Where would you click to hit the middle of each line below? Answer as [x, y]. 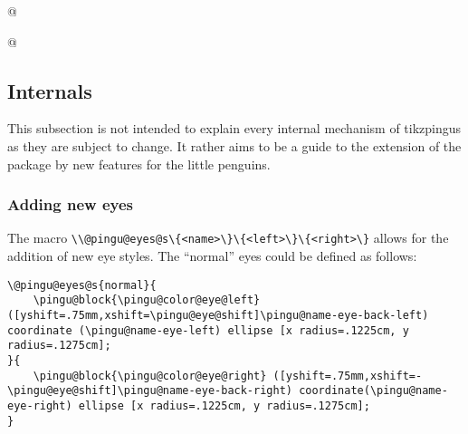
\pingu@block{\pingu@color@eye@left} [147, 300]
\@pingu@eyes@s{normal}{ [82, 285]
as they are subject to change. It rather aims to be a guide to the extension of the [234, 145]
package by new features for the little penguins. [139, 164]
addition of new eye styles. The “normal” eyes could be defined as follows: [212, 256]
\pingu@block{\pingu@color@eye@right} [150, 376]
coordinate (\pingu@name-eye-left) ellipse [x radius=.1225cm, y [208, 330]
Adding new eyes [70, 204]
